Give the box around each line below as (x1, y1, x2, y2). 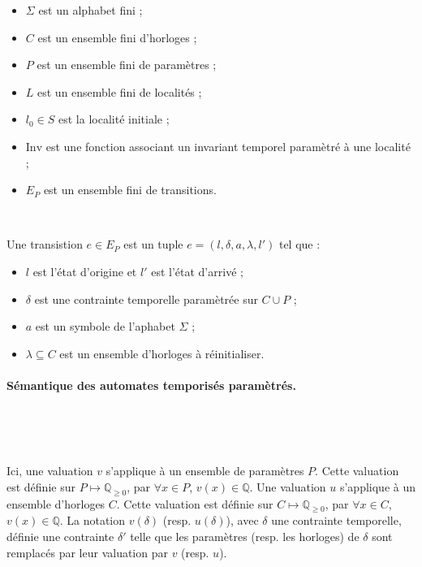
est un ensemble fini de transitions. (43, 181, 217, 198)
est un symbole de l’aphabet (35, 318, 175, 335)
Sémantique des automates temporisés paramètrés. (6, 376, 296, 393)
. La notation (59, 512, 126, 529)
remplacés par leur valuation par (6, 543, 168, 561)
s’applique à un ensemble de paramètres (105, 462, 304, 479)
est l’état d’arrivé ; (151, 262, 243, 279)
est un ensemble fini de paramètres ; (37, 56, 217, 73)
